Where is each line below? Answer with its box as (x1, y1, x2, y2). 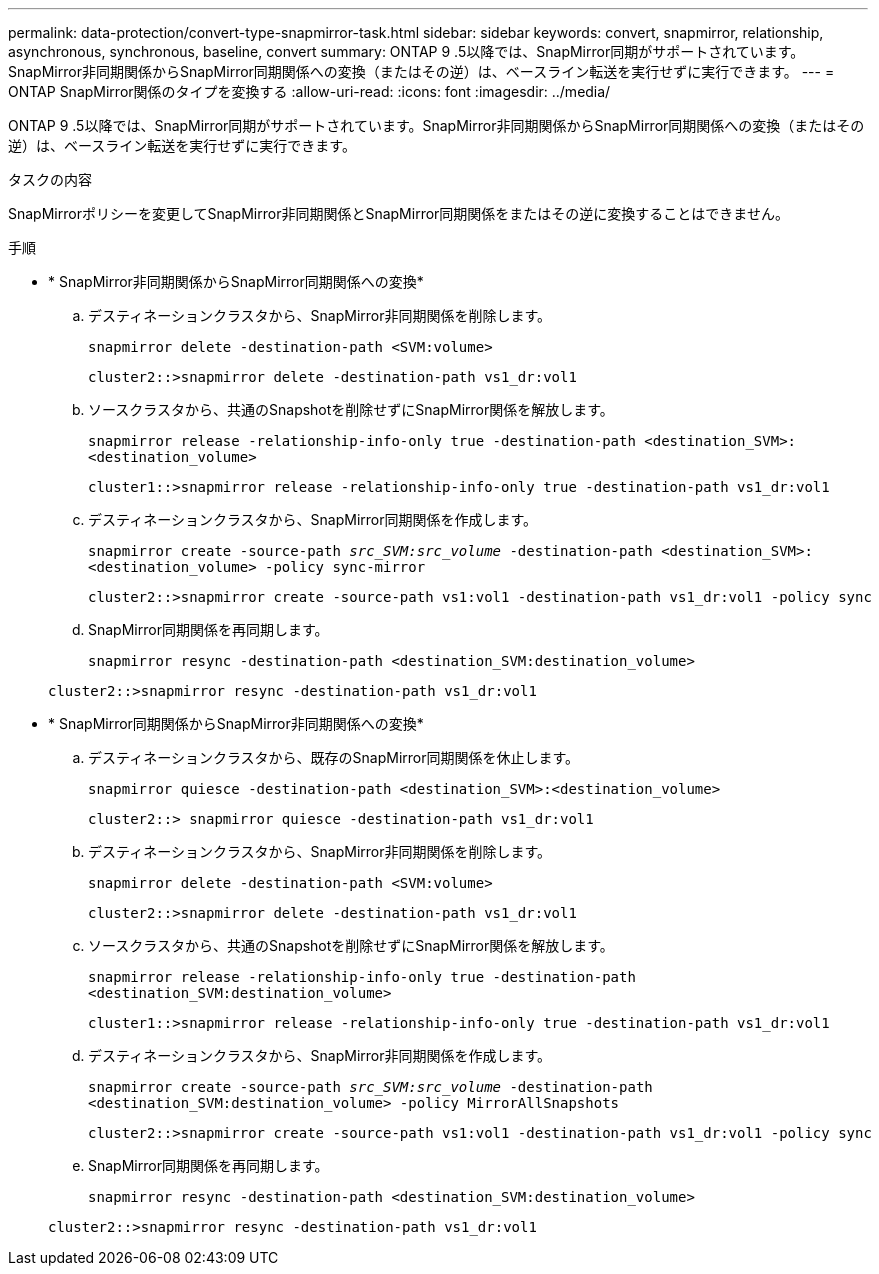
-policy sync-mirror (265, 559, 426, 575)
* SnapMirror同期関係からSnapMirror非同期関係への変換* (48, 715, 424, 732)
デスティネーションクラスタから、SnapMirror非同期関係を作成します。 (88, 1047, 552, 1064)
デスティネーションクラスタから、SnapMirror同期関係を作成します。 (88, 511, 538, 528)
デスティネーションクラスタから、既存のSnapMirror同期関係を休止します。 (88, 749, 580, 766)
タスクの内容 (8, 171, 92, 188)
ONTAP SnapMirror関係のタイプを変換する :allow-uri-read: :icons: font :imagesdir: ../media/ (8, 83, 611, 100)
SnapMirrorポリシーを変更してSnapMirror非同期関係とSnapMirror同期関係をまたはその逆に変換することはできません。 (8, 205, 789, 222)
